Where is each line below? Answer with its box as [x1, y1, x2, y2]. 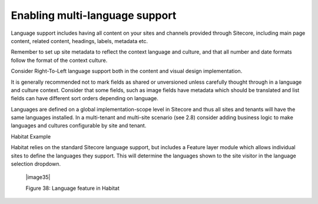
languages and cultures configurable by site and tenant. [11, 122, 147, 129]
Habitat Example [11, 133, 51, 140]
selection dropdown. [11, 160, 61, 167]
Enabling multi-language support [11, 9, 177, 22]
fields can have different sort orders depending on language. [11, 95, 159, 102]
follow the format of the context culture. [11, 57, 108, 64]
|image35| [25, 174, 51, 181]
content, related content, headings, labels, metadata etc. [11, 37, 148, 44]
